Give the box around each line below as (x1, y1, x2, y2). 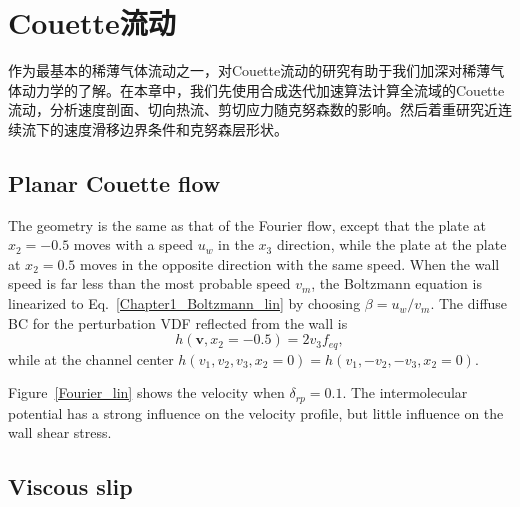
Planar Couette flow (8, 167, 221, 198)
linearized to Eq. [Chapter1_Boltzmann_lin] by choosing (8, 293, 361, 314)
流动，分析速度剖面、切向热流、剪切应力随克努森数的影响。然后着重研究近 (8, 99, 498, 120)
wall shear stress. (8, 422, 112, 443)
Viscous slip (8, 471, 133, 502)
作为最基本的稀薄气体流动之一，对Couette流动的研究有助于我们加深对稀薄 (8, 60, 491, 81)
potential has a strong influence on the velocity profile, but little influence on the (8, 402, 504, 423)
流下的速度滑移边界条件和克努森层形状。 (21, 118, 288, 139)
